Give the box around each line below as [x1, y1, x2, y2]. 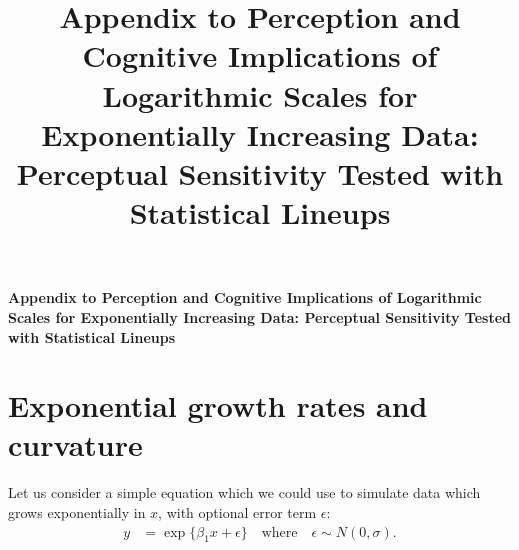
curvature [8, 424, 143, 465]
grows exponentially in [8, 502, 146, 522]
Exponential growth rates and [8, 385, 428, 426]
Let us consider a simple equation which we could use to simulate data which [8, 482, 481, 503]
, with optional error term [158, 502, 317, 522]
